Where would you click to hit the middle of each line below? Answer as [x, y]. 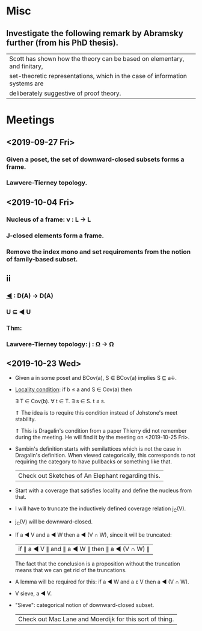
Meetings [31, 120]
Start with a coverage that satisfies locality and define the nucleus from [103, 490]
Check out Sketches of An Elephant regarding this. [89, 476]
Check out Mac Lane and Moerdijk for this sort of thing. [96, 619]
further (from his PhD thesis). [63, 42]
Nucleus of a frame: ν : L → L [49, 219]
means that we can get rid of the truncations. [71, 570]
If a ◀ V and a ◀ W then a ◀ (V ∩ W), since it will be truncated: [93, 535]
